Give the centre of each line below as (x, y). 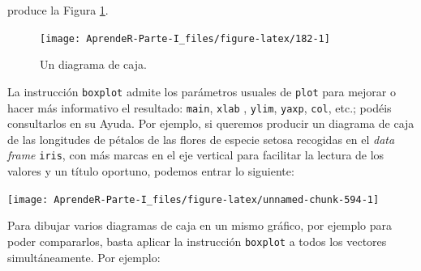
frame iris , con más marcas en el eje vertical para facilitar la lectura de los (196, 155)
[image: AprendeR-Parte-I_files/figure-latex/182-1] (185, 38)
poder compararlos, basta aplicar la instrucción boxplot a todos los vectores (197, 241)
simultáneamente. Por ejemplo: (84, 257)
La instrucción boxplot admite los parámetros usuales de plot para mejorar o (202, 91)
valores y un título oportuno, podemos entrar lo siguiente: (151, 171)
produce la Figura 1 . (58, 10)
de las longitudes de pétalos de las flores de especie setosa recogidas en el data (201, 139)
